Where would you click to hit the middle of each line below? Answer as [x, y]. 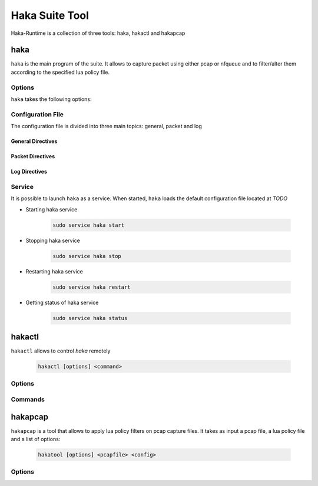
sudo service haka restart [92, 287]
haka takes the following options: [51, 99]
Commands [28, 399]
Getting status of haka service [62, 302]
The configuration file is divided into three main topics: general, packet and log [107, 126]
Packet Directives [33, 156]
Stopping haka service [53, 240]
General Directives [34, 141]
